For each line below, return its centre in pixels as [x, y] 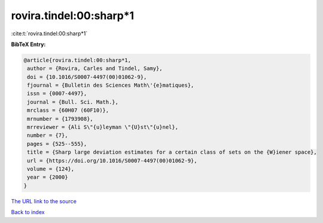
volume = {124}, [51, 169]
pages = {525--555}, [57, 144]
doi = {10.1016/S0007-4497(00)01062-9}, [87, 77]
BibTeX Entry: [28, 44]
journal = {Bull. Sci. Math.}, [73, 102]
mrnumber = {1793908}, [60, 119]
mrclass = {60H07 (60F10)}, [68, 110]
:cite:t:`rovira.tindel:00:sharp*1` [49, 33]
